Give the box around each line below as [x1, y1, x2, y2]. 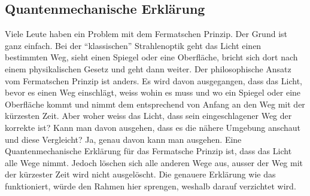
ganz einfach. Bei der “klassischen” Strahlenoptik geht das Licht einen [5, 39, 262, 51]
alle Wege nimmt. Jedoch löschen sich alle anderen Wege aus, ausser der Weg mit [5, 156, 303, 169]
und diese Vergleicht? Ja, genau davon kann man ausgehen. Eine [5, 133, 242, 145]
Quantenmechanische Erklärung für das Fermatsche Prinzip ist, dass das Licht [5, 145, 292, 157]
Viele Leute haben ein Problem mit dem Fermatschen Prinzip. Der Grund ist [5, 27, 287, 40]
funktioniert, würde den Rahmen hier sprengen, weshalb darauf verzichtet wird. [5, 179, 296, 192]
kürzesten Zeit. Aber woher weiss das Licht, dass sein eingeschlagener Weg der [5, 109, 292, 122]
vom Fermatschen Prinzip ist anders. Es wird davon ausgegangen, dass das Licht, [5, 74, 302, 87]
